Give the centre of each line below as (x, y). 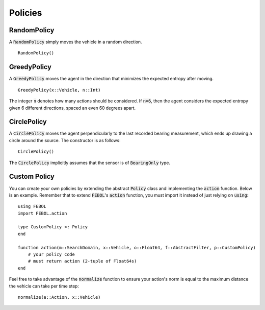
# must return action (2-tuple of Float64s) (82, 261)
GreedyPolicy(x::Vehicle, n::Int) (59, 90)
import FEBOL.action (42, 213)
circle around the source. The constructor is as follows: (65, 140)
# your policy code (51, 254)
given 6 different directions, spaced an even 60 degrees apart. (72, 108)
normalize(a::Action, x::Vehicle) (59, 297)
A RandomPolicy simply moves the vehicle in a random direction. (76, 42)
